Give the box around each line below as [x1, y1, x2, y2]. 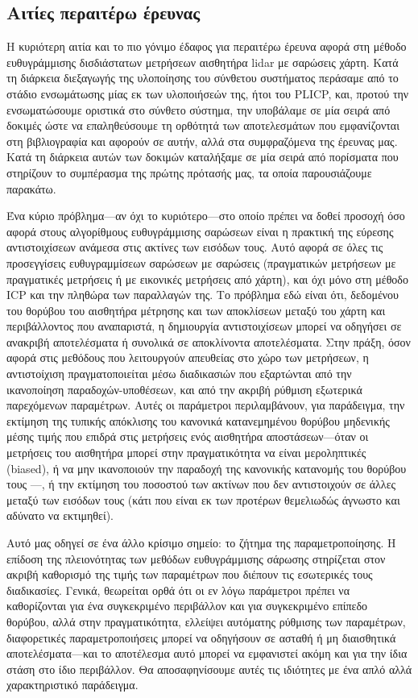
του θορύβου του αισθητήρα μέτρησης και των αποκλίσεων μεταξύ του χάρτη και [6, 301, 386, 318]
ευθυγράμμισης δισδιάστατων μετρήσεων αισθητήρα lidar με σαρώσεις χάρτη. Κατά [6, 53, 399, 70]
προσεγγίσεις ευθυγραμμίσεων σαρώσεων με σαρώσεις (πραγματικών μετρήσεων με [6, 254, 396, 271]
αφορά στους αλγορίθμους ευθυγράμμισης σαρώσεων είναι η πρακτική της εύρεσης [6, 222, 394, 239]
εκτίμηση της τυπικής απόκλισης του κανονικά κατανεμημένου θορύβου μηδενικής [6, 412, 390, 429]
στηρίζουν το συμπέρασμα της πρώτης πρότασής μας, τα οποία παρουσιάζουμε [6, 164, 372, 181]
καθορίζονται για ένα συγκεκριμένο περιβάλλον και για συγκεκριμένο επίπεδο [6, 597, 368, 614]
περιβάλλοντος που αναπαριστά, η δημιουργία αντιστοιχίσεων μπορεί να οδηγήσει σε [6, 318, 402, 334]
